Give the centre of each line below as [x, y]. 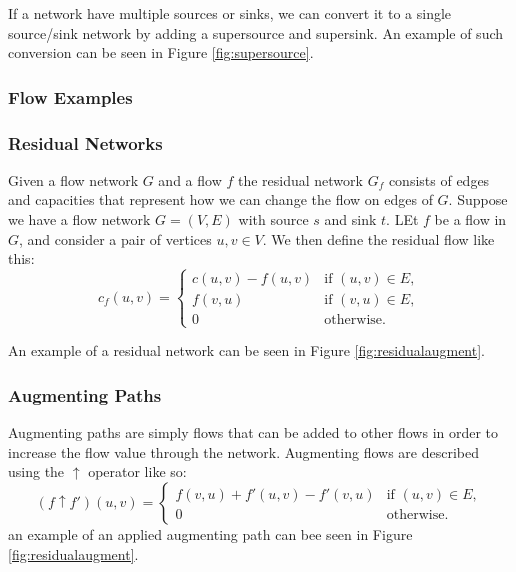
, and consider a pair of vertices [115, 238]
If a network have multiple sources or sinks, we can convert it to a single [230, 13]
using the [36, 471]
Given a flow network [73, 179]
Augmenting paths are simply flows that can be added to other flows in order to [253, 432]
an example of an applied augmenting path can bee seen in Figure [210, 534]
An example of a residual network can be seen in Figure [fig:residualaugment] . [247, 350]
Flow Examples [70, 96]
